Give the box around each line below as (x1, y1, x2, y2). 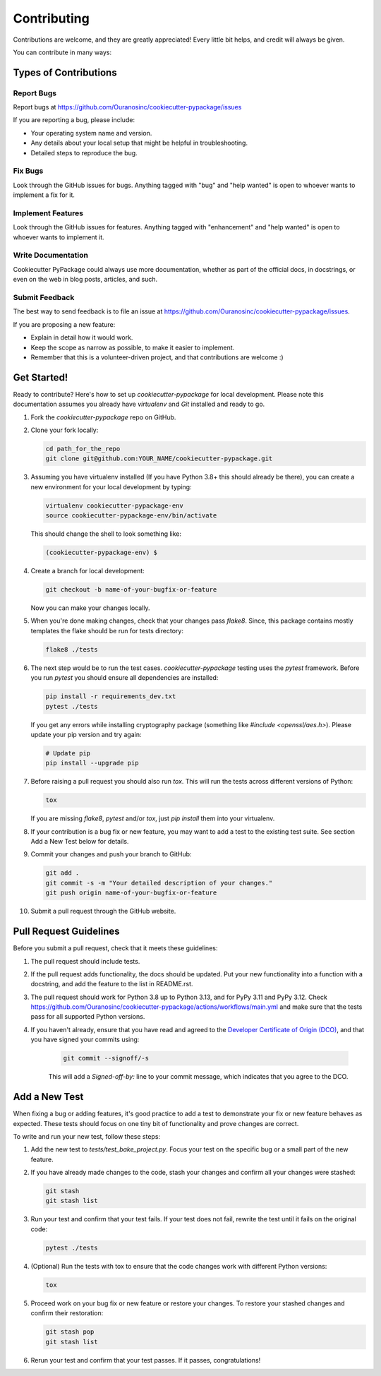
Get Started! (13, 371, 68, 383)
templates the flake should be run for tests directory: (30, 626, 183, 635)
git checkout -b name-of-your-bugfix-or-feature (45, 586, 217, 594)
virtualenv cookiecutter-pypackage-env (45, 501, 183, 510)
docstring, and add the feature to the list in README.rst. (30, 980, 193, 988)
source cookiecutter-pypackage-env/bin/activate (45, 512, 217, 520)
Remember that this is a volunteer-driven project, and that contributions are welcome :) (30, 353, 284, 361)
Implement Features (13, 208, 84, 218)
